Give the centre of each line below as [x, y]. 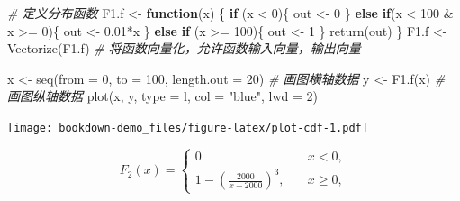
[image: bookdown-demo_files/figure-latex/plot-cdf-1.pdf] [188, 128]
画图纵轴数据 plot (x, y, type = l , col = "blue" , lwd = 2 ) [163, 96]
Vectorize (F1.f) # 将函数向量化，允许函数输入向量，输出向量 [184, 48]
